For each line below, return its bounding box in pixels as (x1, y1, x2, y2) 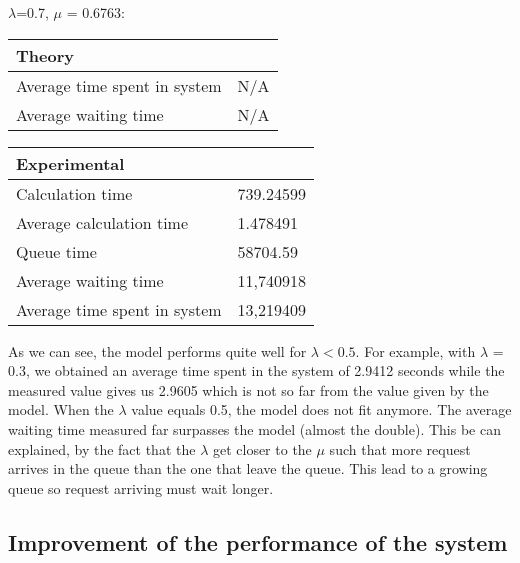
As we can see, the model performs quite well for (8, 340, 307, 361)
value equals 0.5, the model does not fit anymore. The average (131, 399, 512, 420)
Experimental (16, 151, 125, 175)
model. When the (8, 399, 114, 420)
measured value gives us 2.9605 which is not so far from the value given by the (8, 379, 489, 400)
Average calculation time (16, 210, 189, 234)
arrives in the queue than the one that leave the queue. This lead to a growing (8, 458, 488, 479)
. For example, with (355, 340, 476, 361)
